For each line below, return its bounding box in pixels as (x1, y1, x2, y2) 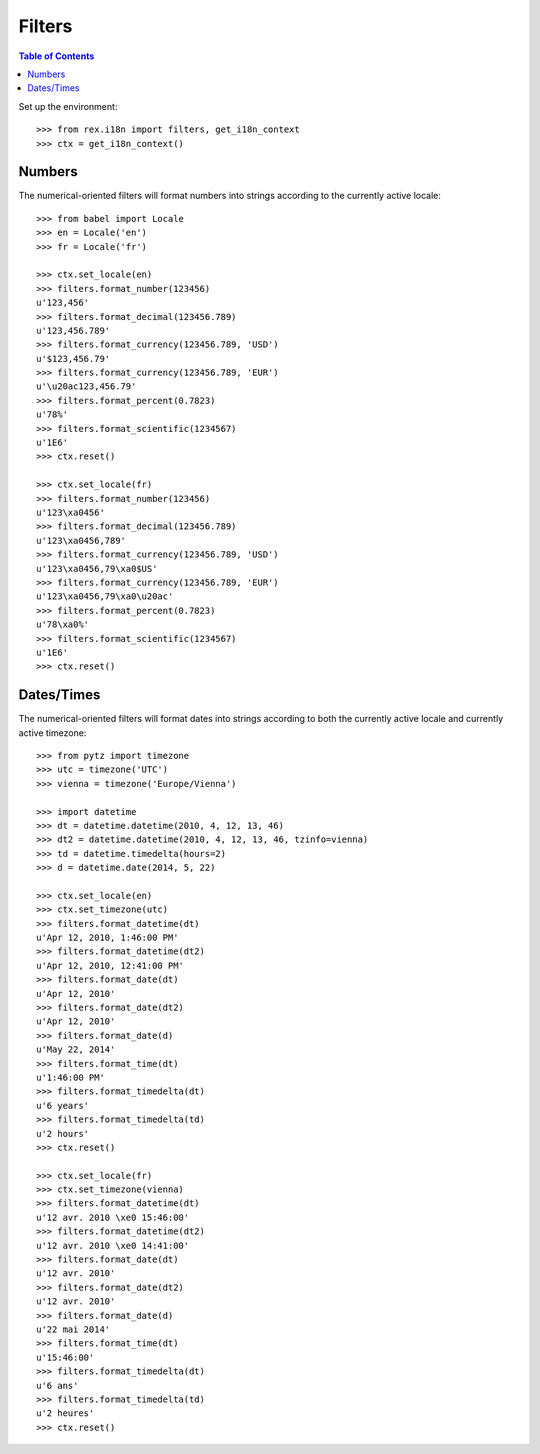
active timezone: (18, 726, 87, 739)
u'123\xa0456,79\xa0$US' (36, 563, 158, 574)
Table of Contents (18, 50, 95, 62)
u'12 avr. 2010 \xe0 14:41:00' (36, 1240, 190, 1251)
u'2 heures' (36, 1408, 95, 1419)
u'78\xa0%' (36, 619, 90, 630)
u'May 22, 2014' (36, 1044, 116, 1055)
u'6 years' (36, 1100, 90, 1111)
